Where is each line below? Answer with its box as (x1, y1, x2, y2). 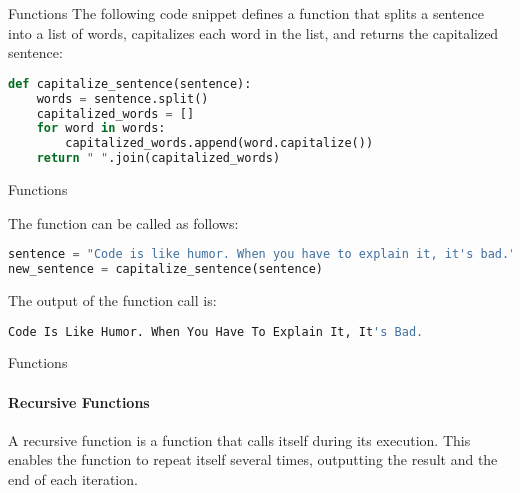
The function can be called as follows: (8, 212, 239, 233)
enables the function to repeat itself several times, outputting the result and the (8, 449, 498, 470)
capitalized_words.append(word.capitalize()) (65, 136, 374, 151)
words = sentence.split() (36, 91, 209, 106)
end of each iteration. (8, 469, 138, 490)
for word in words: (36, 121, 166, 136)
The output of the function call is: (8, 289, 217, 310)
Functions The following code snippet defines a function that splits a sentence (8, 3, 484, 23)
